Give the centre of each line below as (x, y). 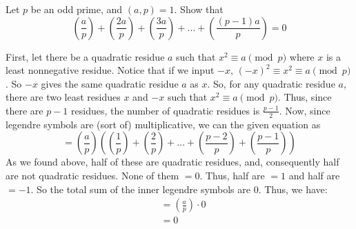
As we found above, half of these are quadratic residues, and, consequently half (172, 162)
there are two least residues (63, 97)
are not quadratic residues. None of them (92, 175)
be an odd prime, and (77, 9)
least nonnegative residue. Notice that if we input (110, 70)
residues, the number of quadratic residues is (166, 110)
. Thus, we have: (293, 189)
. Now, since (305, 110)
